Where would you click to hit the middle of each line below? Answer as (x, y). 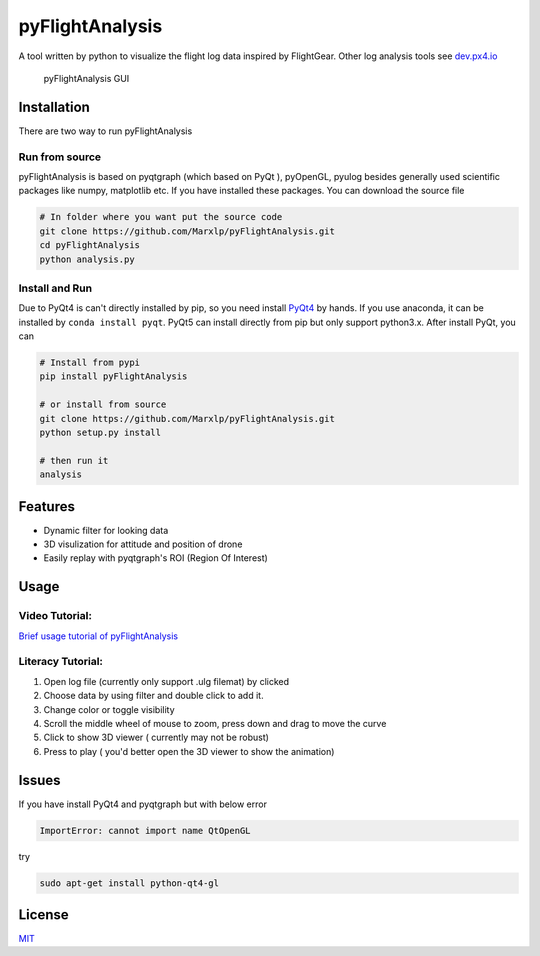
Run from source (60, 157)
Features (46, 506)
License (43, 914)
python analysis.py (87, 259)
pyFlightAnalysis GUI (86, 78)
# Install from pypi (89, 363)
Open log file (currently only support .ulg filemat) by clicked (166, 681)
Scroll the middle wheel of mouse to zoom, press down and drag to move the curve (215, 723)
